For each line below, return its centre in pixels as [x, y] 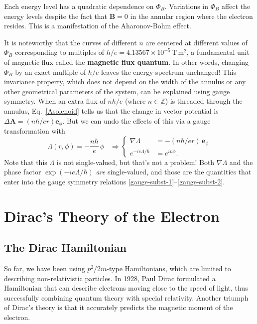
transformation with [35, 130]
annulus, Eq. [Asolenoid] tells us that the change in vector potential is [111, 110]
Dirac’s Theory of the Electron [112, 216]
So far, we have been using [45, 268]
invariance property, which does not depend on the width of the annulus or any [125, 81]
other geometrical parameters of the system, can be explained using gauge [117, 91]
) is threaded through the [204, 101]
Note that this [26, 162]
